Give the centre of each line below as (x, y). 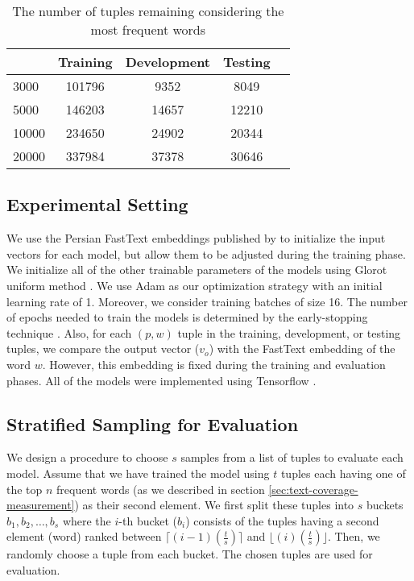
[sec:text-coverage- (313, 489)
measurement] (41, 505)
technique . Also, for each (69, 332)
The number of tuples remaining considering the (148, 11)
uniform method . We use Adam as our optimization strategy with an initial (195, 285)
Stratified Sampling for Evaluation (153, 423)
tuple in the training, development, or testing (289, 332)
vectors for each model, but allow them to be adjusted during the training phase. (206, 253)
